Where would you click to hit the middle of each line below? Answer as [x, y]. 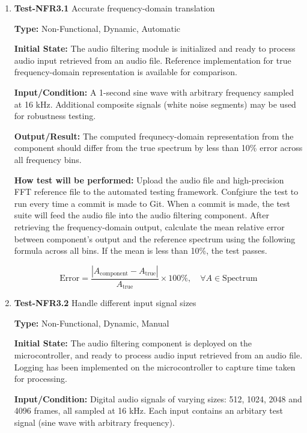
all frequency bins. [48, 159]
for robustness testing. [55, 116]
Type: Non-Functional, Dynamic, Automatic [97, 28]
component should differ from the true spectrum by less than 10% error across [158, 148]
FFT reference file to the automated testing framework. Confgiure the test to [156, 192]
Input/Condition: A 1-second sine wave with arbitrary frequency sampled [154, 92]
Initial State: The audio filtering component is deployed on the [133, 343]
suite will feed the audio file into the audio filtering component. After [141, 215]
